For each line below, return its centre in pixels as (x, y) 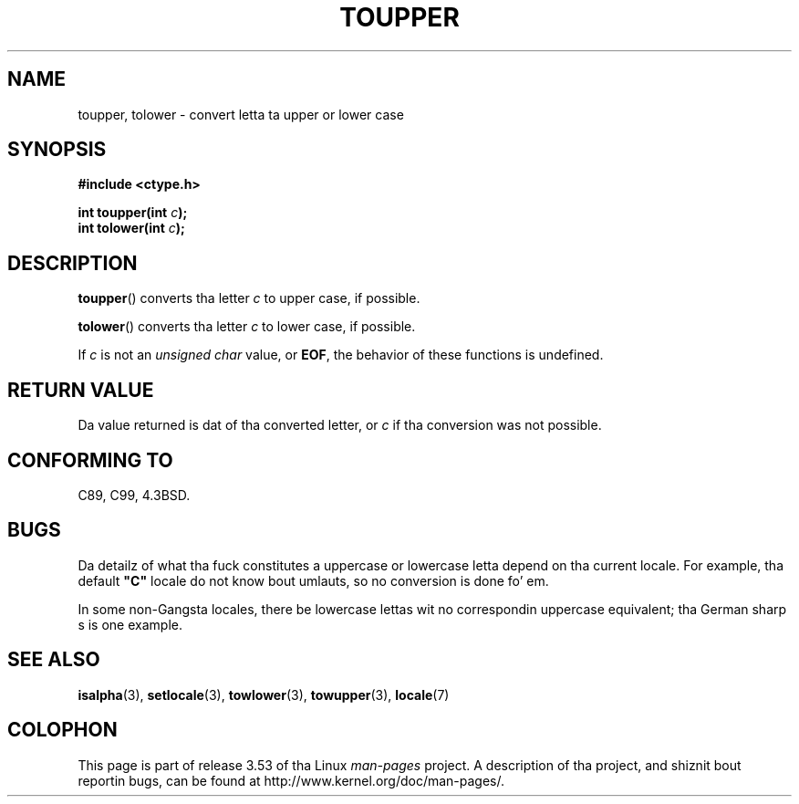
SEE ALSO (54, 660)
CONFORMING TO (90, 460)
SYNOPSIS (57, 150)
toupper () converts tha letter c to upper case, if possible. (249, 298)
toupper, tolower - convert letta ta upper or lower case (241, 114)
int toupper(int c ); (133, 213)
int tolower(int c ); (131, 228)
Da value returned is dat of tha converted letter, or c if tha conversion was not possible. (340, 425)
